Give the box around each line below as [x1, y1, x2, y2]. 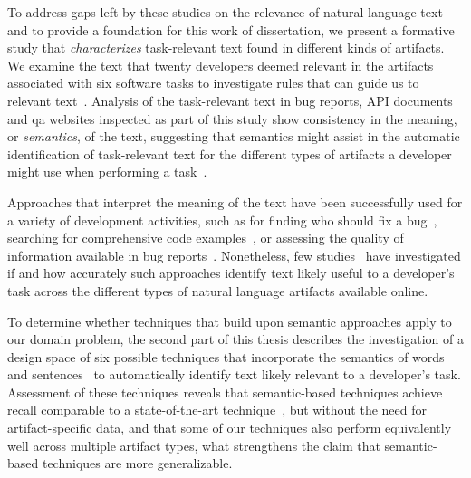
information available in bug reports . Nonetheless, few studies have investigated [7, 245, 461, 264]
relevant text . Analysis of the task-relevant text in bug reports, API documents [7, 91, 453, 110]
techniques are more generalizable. [42, 454, 233, 473]
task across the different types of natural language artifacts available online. [7, 281, 428, 300]
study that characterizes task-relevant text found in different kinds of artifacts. [7, 38, 445, 57]
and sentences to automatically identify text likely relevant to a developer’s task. [7, 365, 461, 384]
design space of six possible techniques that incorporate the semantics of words [7, 347, 445, 366]
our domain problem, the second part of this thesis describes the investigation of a [7, 330, 464, 349]
